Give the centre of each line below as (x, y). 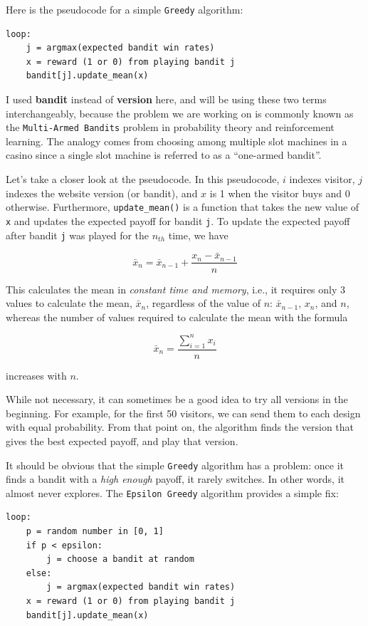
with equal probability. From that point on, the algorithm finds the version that (180, 427)
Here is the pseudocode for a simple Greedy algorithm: (125, 9)
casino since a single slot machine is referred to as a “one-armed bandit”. (164, 155)
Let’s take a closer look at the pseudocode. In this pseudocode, (143, 179)
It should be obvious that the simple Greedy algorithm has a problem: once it (175, 465)
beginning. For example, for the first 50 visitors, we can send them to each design (183, 413)
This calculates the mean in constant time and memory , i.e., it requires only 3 (176, 289)
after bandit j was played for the (78, 235)
